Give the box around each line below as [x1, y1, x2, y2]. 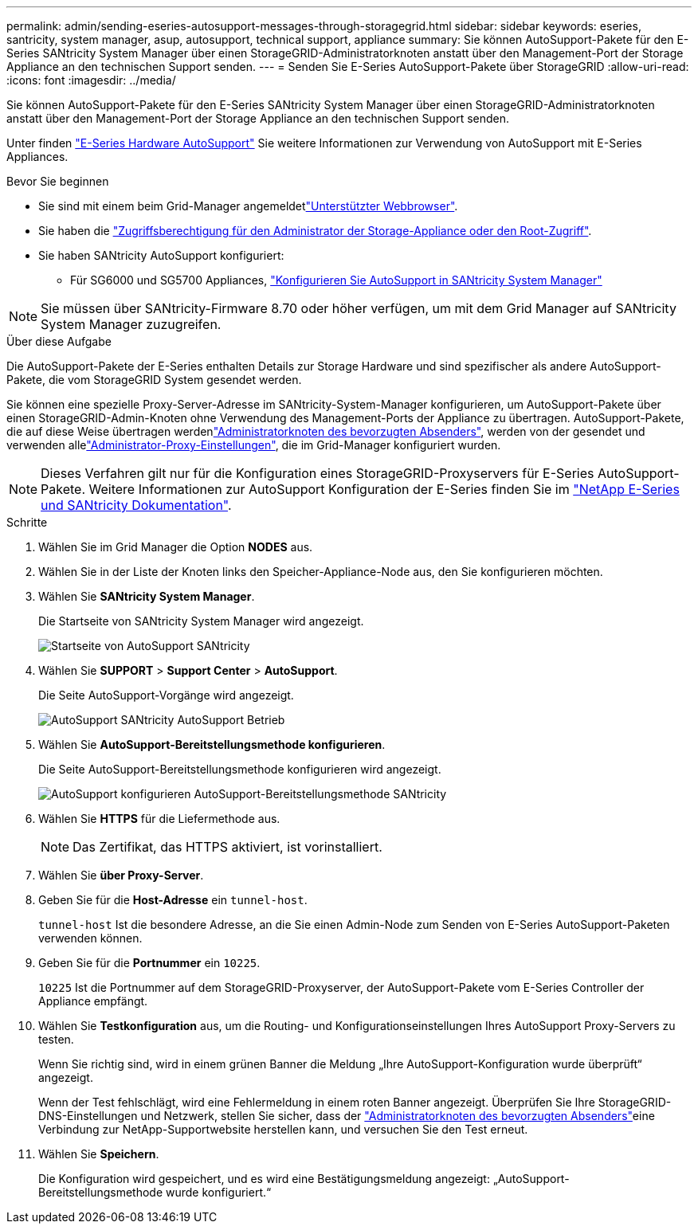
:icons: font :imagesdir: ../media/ [6, 73, 176, 87]
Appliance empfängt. [38, 994, 148, 1008]
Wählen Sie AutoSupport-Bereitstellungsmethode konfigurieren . [38, 738, 386, 751]
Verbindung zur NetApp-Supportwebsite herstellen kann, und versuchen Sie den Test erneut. [38, 1122, 528, 1136]
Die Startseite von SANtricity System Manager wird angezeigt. [38, 614, 364, 628]
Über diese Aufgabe [6, 335, 112, 348]
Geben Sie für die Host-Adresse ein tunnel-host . [38, 893, 308, 907]
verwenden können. [38, 931, 143, 945]
